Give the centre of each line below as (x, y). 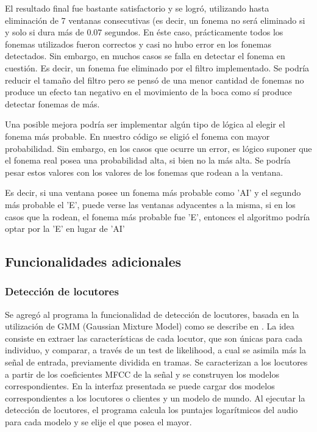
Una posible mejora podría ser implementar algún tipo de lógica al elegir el (145, 124)
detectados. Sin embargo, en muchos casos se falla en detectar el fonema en (145, 56)
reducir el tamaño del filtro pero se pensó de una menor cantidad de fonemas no (155, 80)
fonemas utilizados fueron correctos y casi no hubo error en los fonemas (138, 44)
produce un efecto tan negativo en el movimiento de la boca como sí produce (148, 92)
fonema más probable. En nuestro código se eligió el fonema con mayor (137, 136)
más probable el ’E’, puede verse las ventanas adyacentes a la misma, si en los (150, 204)
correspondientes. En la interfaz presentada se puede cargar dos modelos (140, 386)
